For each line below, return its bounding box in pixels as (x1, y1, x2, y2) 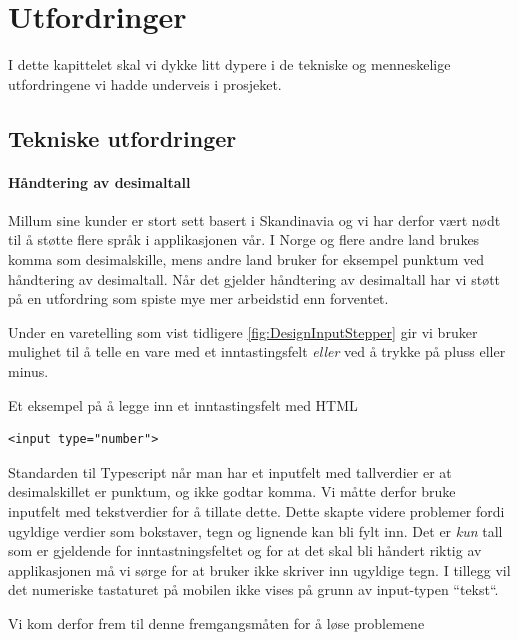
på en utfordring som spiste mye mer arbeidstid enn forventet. (8, 288, 389, 309)
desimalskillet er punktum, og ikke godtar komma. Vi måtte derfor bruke (8, 481, 456, 502)
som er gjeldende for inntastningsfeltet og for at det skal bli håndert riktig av (8, 540, 482, 561)
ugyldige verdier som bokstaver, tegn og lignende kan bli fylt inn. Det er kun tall (8, 520, 503, 541)
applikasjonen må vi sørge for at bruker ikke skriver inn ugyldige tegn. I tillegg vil (8, 559, 511, 580)
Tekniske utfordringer (8, 122, 237, 153)
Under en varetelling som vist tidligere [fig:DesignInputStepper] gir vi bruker (8, 321, 478, 342)
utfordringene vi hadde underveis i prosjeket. (8, 73, 282, 94)
